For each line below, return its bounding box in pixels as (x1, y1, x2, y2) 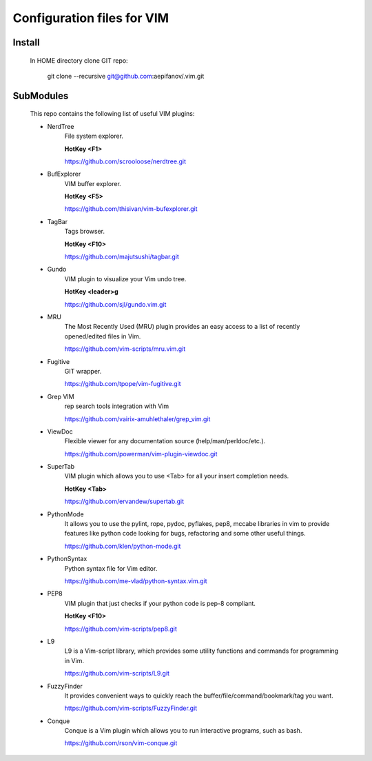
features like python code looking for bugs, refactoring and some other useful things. (64, 529, 306, 538)
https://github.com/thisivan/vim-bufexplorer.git (64, 205, 198, 213)
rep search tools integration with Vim (64, 402, 169, 410)
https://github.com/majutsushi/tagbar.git (64, 252, 179, 261)
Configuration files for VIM (12, 10, 169, 26)
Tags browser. (64, 227, 105, 236)
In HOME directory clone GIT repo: (30, 56, 128, 65)
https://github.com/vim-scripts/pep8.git (64, 625, 177, 633)
